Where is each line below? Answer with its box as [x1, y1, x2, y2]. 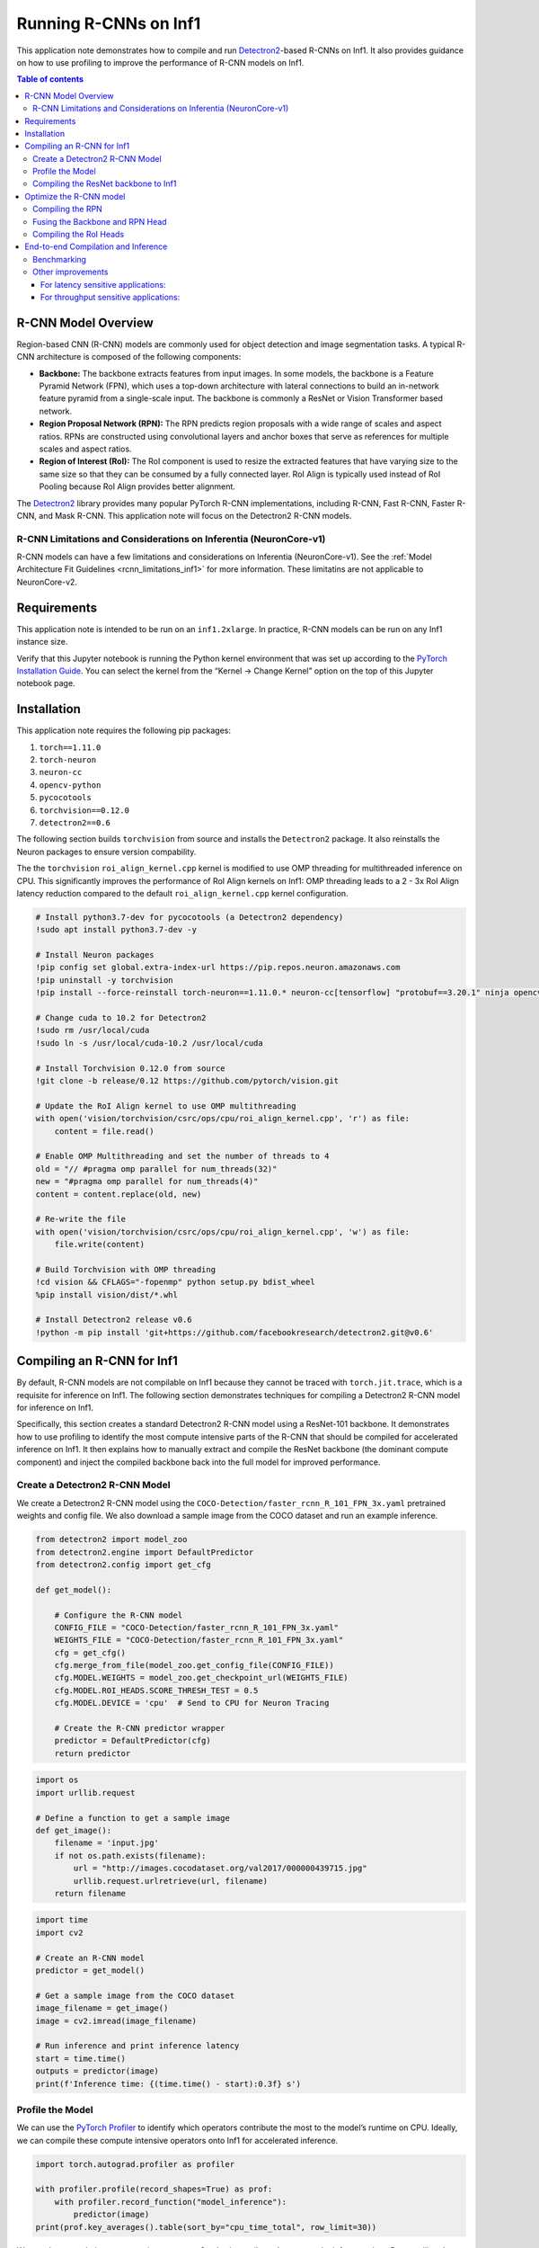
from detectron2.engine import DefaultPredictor [35, 1547, 254, 1557]
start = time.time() [35, 2053, 126, 2064]
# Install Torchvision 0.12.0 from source [35, 1063, 225, 1074]
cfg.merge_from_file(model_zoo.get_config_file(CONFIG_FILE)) [54, 1660, 334, 1671]
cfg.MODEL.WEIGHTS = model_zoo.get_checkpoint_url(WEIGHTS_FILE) [54, 1673, 349, 1683]
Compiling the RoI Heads [32, 229, 125, 240]
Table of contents [16, 74, 84, 85]
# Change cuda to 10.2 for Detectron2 [35, 1012, 207, 1023]
